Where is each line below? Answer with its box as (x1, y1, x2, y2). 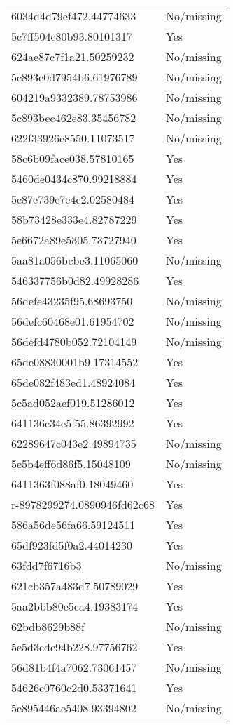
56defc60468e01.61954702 (11, 313, 134, 329)
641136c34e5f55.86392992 (11, 415, 134, 431)
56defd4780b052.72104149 (11, 333, 137, 350)
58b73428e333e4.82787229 (11, 211, 137, 227)
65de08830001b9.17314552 (11, 354, 139, 370)
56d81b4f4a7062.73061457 (11, 659, 137, 675)
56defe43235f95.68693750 (11, 293, 133, 309)
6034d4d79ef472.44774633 (11, 8, 136, 24)
